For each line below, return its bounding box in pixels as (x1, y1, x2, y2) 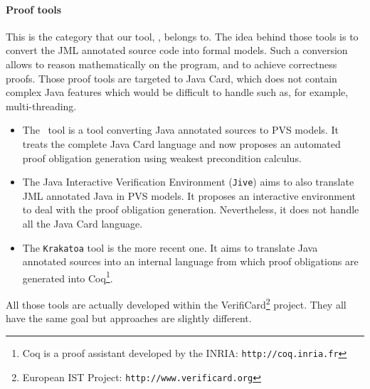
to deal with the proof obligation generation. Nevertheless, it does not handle (22, 202, 359, 217)
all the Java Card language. (22, 215, 143, 230)
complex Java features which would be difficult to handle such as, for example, (6, 85, 349, 100)
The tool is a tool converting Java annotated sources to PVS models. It (22, 122, 339, 137)
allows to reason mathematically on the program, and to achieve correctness (6, 56, 337, 71)
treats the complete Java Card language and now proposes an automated (22, 136, 341, 151)
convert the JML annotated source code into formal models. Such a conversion (6, 43, 348, 58)
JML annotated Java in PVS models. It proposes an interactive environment (22, 188, 356, 203)
